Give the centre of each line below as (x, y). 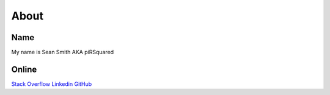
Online (24, 69)
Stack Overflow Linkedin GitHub (52, 84)
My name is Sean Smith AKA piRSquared (63, 52)
